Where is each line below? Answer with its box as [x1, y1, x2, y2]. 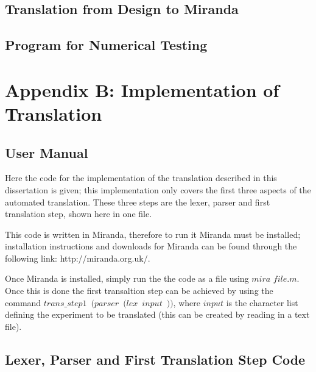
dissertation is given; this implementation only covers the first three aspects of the [5, 183, 311, 196]
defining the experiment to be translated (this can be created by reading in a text [5, 308, 310, 321]
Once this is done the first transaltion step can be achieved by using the [5, 284, 273, 297]
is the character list [226, 296, 298, 309]
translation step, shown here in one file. [5, 207, 152, 220]
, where [173, 296, 200, 309]
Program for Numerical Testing [5, 35, 208, 54]
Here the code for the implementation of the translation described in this [5, 171, 277, 184]
